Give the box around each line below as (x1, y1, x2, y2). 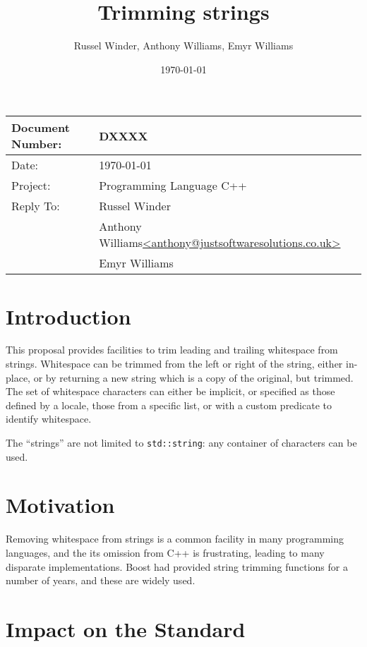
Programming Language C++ (99, 177, 247, 194)
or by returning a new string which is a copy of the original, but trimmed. (33, 370, 354, 385)
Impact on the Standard (6, 614, 246, 643)
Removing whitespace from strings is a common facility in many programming (6, 531, 344, 546)
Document (11, 119, 70, 136)
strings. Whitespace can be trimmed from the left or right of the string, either (6, 356, 343, 371)
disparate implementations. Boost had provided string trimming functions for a (6, 559, 348, 574)
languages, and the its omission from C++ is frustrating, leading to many (6, 545, 325, 560)
